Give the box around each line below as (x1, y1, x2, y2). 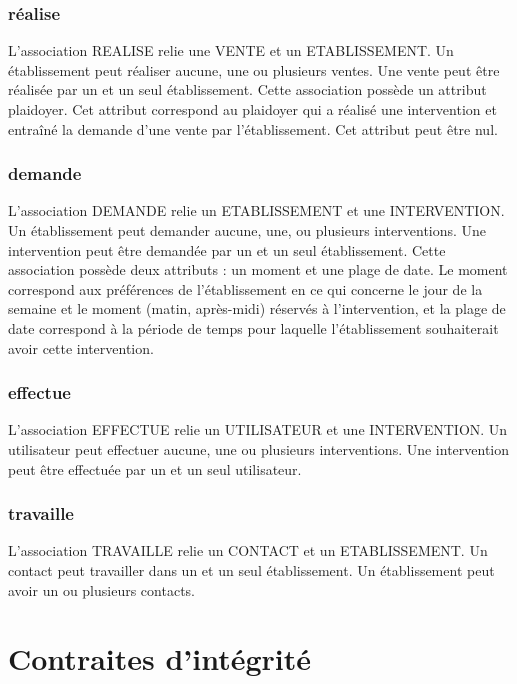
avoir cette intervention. (8, 337, 154, 358)
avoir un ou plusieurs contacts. (8, 579, 195, 600)
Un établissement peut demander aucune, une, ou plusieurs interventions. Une (8, 220, 487, 240)
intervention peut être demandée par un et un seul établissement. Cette (8, 239, 446, 260)
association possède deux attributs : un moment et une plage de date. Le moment (8, 259, 508, 280)
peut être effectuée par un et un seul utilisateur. (8, 458, 302, 479)
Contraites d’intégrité (8, 638, 312, 679)
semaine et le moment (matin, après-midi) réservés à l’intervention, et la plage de (8, 298, 506, 319)
